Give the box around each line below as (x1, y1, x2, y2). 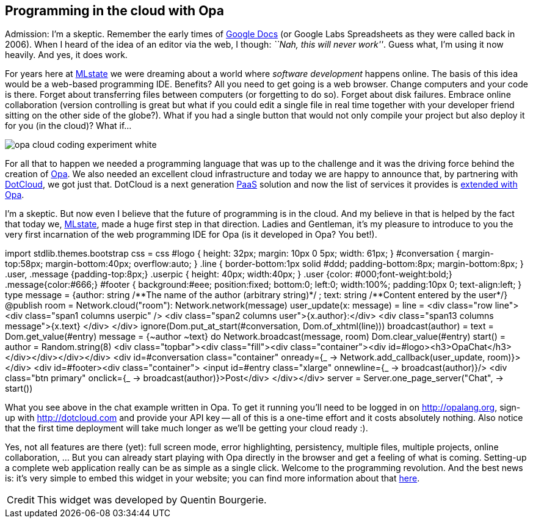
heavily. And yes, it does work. (5, 49, 128, 60)
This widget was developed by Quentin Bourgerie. (37, 494, 267, 507)
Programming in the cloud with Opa (5, 3, 224, 18)
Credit (7, 494, 35, 507)
